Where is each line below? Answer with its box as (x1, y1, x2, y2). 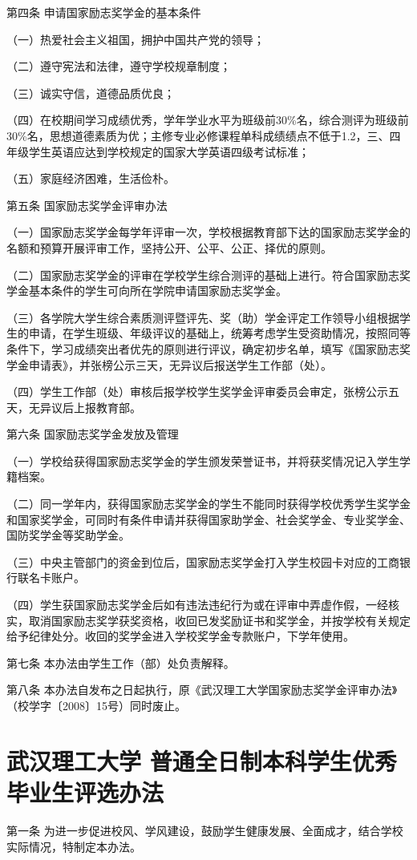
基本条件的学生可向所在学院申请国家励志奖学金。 (28, 282, 287, 299)
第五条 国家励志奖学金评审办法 (6, 196, 168, 213)
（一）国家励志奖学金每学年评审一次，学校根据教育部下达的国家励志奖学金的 (6, 224, 411, 240)
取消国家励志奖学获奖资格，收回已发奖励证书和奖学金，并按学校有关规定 (28, 612, 411, 628)
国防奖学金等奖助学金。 (6, 527, 130, 543)
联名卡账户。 (17, 569, 85, 586)
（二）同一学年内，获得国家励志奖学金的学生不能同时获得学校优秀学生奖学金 (6, 495, 411, 512)
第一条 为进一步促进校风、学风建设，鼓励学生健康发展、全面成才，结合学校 (6, 822, 403, 838)
